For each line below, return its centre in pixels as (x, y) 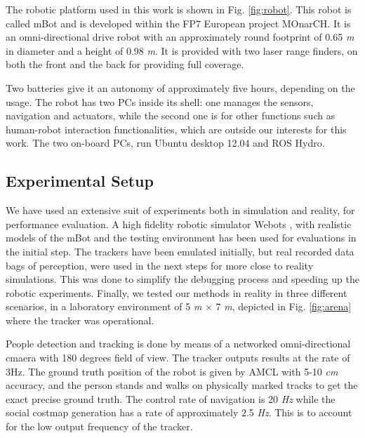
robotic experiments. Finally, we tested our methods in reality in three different (177, 292)
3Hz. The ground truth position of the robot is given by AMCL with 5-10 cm (172, 371)
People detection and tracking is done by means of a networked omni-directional (178, 344)
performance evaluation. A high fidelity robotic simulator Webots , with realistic (179, 224)
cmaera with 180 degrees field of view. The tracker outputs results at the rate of (178, 358)
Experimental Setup (80, 181)
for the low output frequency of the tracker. (99, 426)
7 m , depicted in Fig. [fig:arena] (284, 306)
